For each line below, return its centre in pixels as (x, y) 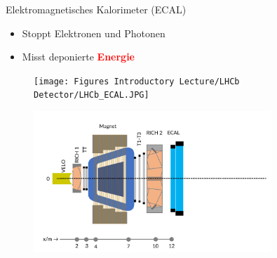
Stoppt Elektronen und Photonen (94, 33)
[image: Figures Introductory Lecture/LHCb (137, 81)
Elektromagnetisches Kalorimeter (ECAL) (96, 9)
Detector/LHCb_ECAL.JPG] (92, 95)
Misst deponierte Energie (78, 57)
